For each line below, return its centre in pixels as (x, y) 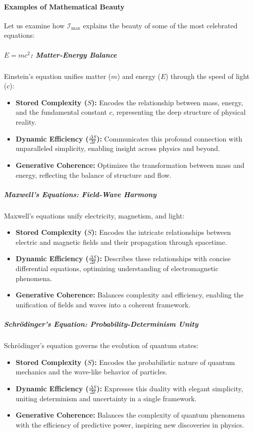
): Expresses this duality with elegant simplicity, (170, 389)
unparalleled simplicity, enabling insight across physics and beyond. (118, 148)
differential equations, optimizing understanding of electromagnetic (117, 268)
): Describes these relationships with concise (164, 258)
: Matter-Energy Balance (74, 54)
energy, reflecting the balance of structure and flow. (94, 175)
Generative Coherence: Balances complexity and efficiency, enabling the (129, 295)
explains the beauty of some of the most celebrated (160, 25)
